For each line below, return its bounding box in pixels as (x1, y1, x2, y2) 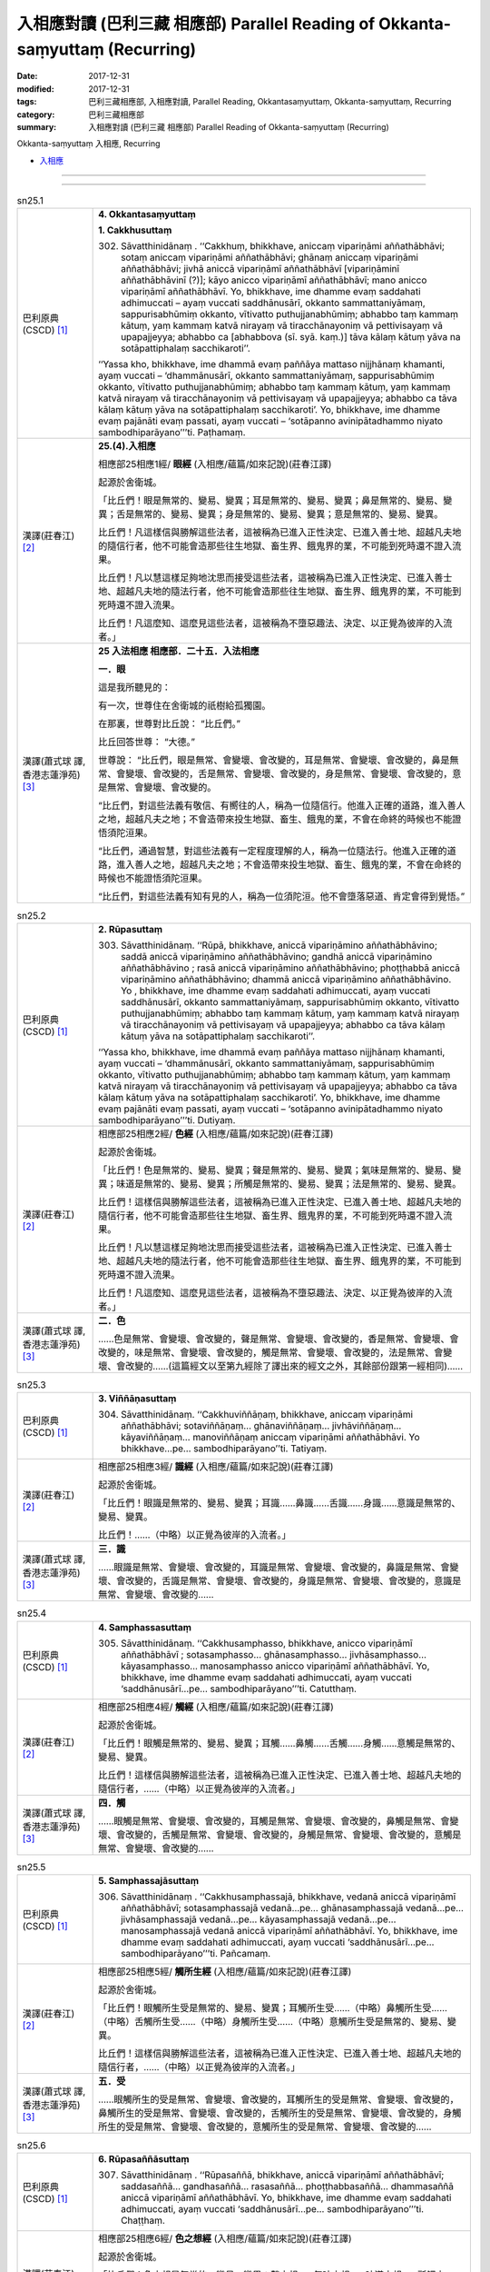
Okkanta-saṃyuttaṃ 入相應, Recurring (16, 138, 161, 149)
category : (16, 109, 55, 120)
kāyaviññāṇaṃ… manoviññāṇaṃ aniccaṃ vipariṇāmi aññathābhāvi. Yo (121, 1431, 421, 1444)
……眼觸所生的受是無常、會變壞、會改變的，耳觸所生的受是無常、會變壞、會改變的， (98, 2093, 459, 2106)
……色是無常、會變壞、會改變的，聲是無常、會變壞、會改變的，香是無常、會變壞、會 (98, 1332, 459, 1345)
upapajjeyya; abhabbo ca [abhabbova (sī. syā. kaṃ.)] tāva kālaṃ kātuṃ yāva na (121, 331, 461, 344)
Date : (16, 71, 38, 82)
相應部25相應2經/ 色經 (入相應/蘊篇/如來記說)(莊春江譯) (98, 1127, 334, 1140)
